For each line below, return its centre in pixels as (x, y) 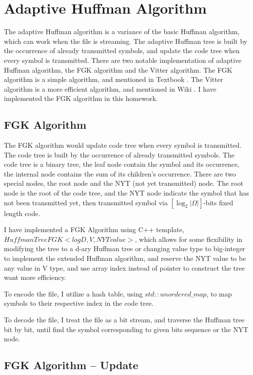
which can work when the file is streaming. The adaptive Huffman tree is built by (126, 41)
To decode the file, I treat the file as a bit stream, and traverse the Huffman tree (124, 319)
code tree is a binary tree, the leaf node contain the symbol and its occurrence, (122, 164)
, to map (219, 293)
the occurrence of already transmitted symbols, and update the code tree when (122, 50)
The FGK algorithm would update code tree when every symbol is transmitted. (123, 145)
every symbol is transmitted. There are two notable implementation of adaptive (123, 60)
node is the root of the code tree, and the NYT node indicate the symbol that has (126, 193)
